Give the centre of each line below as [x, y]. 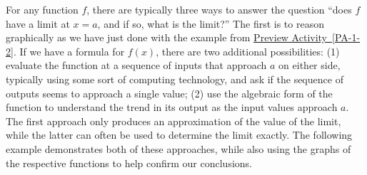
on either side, [310, 65]
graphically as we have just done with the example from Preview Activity [167, 37]
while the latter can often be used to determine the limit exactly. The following [179, 135]
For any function [42, 9]
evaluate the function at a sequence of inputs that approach [136, 65]
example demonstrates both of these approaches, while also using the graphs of [179, 148]
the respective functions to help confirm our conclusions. [129, 163]
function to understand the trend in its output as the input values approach [172, 107]
